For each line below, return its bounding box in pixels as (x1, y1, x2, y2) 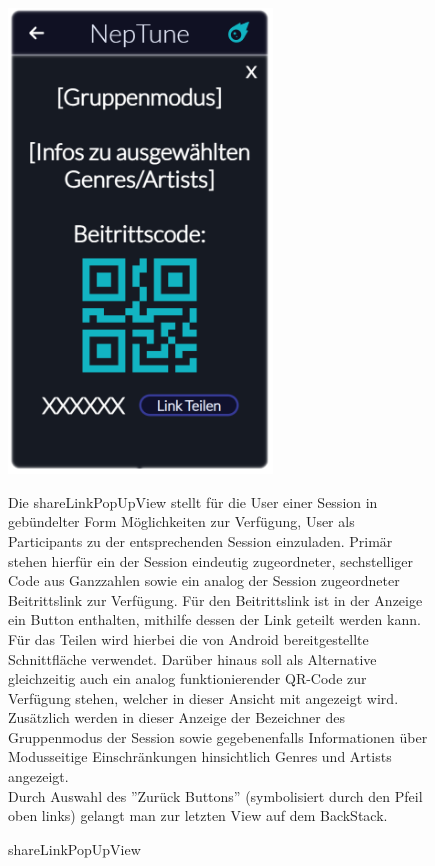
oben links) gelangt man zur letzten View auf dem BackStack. (8, 805, 388, 826)
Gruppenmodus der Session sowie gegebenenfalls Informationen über (8, 726, 428, 747)
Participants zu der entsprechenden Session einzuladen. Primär (8, 530, 393, 551)
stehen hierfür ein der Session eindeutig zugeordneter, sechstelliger (8, 550, 414, 571)
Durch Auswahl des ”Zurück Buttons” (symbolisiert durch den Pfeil (8, 785, 423, 806)
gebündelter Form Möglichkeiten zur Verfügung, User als (8, 511, 355, 532)
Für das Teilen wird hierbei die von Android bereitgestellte (8, 628, 369, 649)
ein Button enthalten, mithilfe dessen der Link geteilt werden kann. (8, 609, 421, 630)
